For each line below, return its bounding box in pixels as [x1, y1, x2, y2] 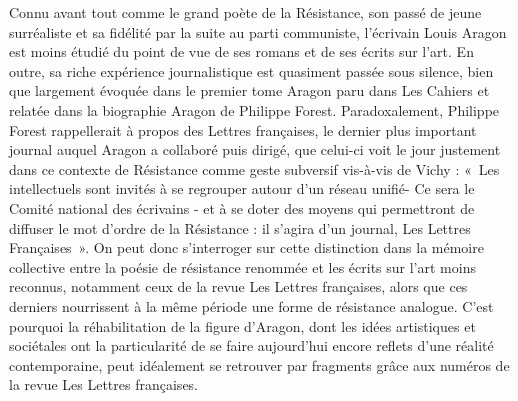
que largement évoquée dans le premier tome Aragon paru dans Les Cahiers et [9, 80, 490, 101]
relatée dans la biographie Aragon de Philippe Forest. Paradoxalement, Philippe [9, 99, 500, 120]
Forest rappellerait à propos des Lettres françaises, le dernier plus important [9, 119, 477, 140]
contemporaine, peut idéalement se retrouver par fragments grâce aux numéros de [9, 354, 510, 375]
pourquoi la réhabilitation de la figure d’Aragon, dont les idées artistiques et [9, 315, 476, 336]
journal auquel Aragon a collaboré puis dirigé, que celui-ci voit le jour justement [9, 139, 501, 160]
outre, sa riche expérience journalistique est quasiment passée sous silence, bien [9, 60, 494, 81]
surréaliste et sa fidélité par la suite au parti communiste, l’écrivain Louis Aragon [9, 21, 507, 42]
